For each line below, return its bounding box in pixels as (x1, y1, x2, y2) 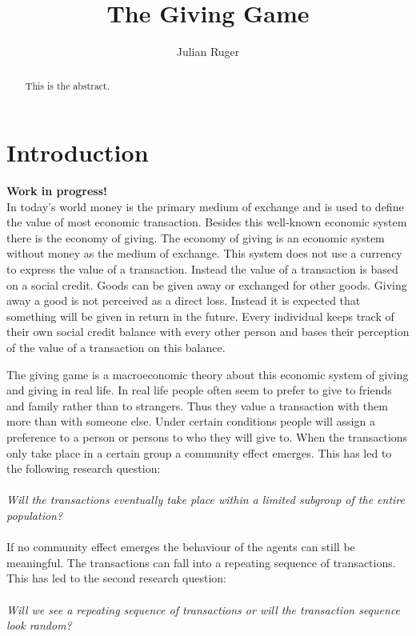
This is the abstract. (25, 78, 110, 92)
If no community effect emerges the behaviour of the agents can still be (6, 538, 355, 555)
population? (6, 506, 63, 523)
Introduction (6, 136, 149, 169)
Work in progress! (6, 182, 107, 199)
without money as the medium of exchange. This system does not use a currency (6, 245, 402, 262)
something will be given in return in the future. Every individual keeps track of (6, 307, 394, 324)
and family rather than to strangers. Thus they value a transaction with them (6, 397, 388, 414)
